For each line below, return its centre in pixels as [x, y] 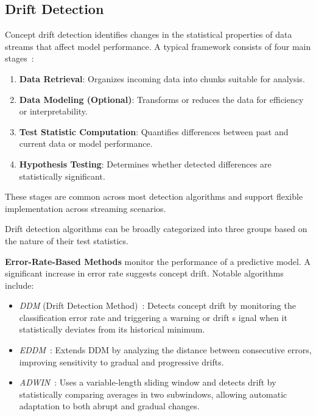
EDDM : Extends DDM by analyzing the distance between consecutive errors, [165, 350]
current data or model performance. [86, 143]
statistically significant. [62, 176]
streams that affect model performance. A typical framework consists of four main [158, 46]
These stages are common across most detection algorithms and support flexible [154, 196]
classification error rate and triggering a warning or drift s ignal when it [153, 317]
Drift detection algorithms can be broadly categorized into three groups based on [156, 229]
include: [19, 285]
